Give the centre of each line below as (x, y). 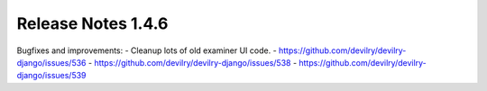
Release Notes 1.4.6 (92, 23)
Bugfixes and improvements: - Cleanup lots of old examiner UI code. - (147, 50)
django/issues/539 (51, 76)
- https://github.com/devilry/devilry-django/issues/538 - (193, 62)
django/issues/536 (51, 62)
